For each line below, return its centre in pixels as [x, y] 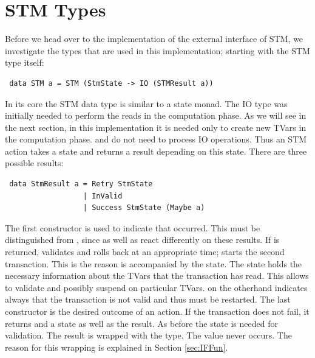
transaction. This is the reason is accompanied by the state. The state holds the [154, 263]
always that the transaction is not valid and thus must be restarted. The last [148, 299]
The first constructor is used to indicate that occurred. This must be [133, 227]
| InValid [103, 196]
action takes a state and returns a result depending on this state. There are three [156, 151]
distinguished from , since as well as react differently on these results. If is [142, 240]
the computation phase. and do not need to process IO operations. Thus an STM [156, 139]
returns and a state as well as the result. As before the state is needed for [141, 323]
